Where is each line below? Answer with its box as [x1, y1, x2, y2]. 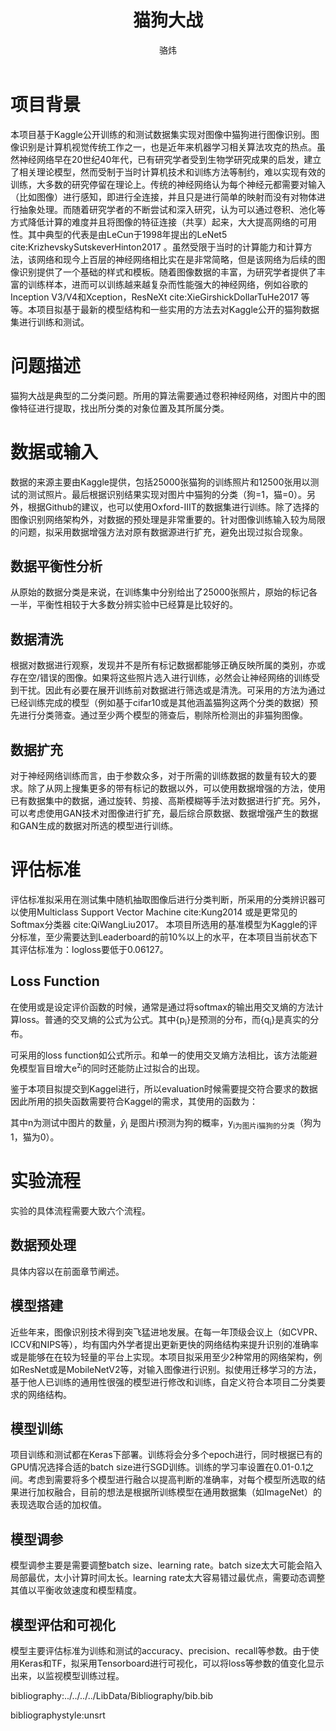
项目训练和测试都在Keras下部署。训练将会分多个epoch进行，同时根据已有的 [10, 1449, 323, 1461]
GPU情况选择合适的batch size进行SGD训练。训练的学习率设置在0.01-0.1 [10, 1461, 306, 1473]
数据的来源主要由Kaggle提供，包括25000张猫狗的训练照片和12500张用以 [10, 476, 311, 488]
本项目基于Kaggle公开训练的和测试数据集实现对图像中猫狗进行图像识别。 [10, 128, 311, 140]
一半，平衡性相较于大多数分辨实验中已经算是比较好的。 [10, 599, 238, 611]
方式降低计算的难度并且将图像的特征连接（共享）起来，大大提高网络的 [10, 216, 300, 228]
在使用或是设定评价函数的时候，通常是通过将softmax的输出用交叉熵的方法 [10, 1001, 315, 1013]
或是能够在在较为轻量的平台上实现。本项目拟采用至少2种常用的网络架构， [10, 1351, 314, 1363]
